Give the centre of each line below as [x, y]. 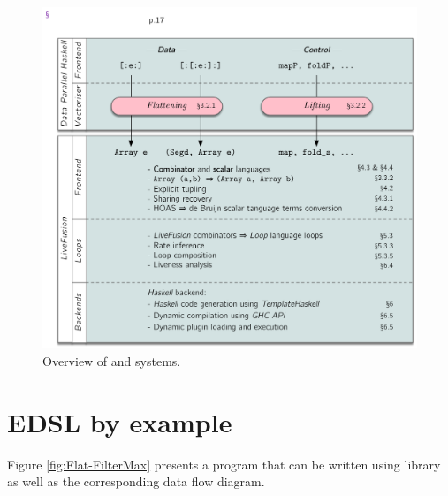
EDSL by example [120, 421]
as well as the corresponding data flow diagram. [136, 481]
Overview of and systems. [112, 360]
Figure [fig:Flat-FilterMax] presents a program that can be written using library [224, 464]
